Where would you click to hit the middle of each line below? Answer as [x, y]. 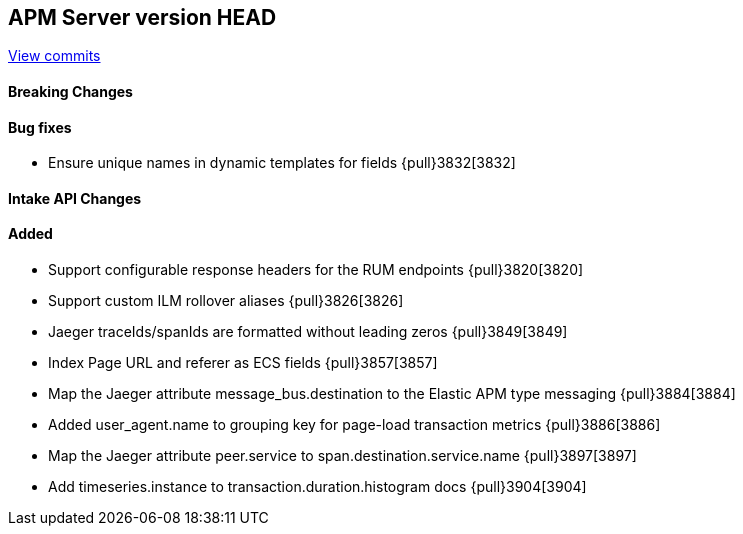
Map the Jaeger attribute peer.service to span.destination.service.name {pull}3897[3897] [342, 456]
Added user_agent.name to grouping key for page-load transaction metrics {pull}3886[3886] [354, 425]
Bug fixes [40, 127]
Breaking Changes [70, 92]
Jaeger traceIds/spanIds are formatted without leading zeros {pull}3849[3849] [308, 332]
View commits [54, 56]
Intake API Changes [75, 198]
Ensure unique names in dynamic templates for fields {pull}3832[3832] [282, 163]
